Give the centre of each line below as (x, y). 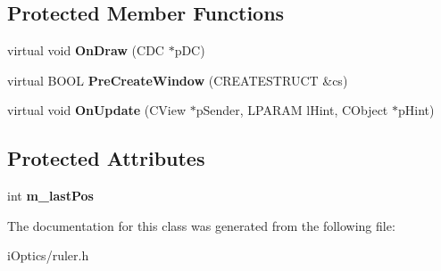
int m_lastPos (50, 196)
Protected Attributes (106, 158)
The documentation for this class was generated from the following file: (201, 225)
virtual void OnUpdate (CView (97, 110)
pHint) (416, 110)
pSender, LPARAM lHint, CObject (292, 110)
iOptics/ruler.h (48, 255)
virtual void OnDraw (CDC (86, 50)
